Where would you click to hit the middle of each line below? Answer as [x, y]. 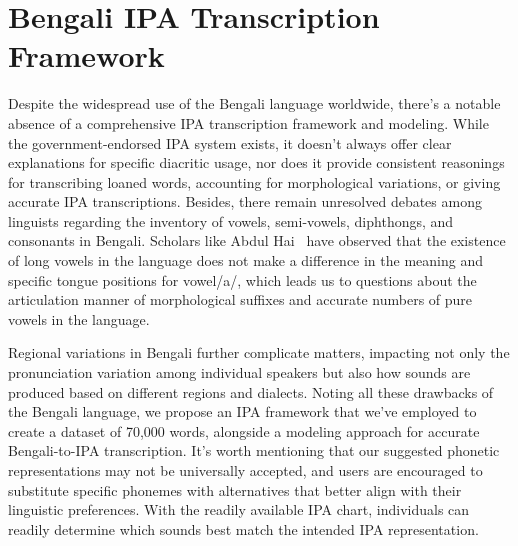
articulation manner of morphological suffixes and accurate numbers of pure [240, 299]
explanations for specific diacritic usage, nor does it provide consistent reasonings [256, 162]
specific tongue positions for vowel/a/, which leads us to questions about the [242, 279]
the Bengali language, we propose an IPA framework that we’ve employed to [242, 411]
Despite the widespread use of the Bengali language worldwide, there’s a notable [254, 103]
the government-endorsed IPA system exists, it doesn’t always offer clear [230, 142]
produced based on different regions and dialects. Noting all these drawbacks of [251, 391]
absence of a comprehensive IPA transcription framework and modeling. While [248, 122]
